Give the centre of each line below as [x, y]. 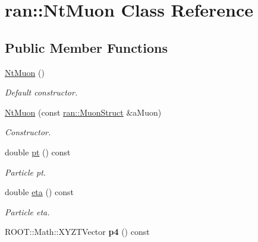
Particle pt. [26, 172]
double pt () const [38, 152]
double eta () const [39, 192]
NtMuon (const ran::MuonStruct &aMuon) [83, 112]
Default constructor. [41, 92]
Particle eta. [27, 211]
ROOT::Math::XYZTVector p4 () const [77, 232]
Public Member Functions [86, 47]
